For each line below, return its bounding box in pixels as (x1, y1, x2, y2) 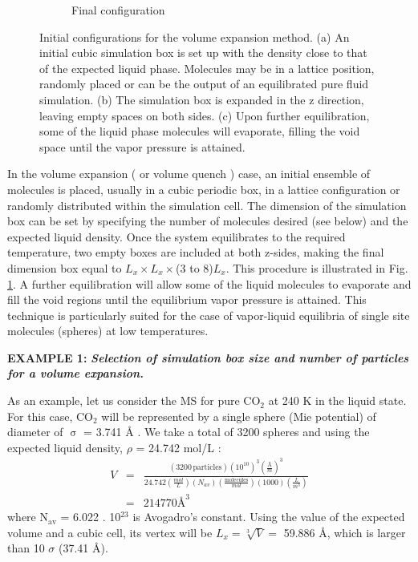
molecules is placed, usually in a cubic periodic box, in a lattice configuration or (7, 180, 400, 197)
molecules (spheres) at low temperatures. (7, 322, 209, 339)
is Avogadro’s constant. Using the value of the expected (132, 508, 405, 525)
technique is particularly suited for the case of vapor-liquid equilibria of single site (7, 306, 410, 323)
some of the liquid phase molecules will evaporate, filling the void (39, 123, 360, 139)
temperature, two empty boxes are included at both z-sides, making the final (7, 244, 384, 261)
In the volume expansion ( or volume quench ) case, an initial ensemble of (7, 165, 371, 182)
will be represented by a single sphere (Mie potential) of (101, 407, 376, 424)
